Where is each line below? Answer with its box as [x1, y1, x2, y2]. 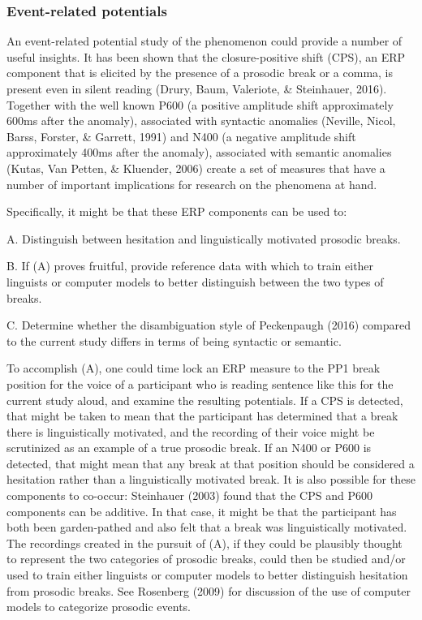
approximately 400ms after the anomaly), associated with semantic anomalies [6, 144, 392, 161]
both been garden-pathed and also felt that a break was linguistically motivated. [6, 519, 407, 536]
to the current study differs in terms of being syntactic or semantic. [6, 332, 342, 349]
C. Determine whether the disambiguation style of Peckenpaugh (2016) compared [6, 316, 411, 334]
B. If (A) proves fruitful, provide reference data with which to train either [6, 257, 374, 274]
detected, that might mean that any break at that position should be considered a [6, 454, 415, 471]
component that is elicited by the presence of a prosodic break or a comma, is [6, 64, 394, 81]
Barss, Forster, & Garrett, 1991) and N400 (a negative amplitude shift [6, 127, 356, 144]
